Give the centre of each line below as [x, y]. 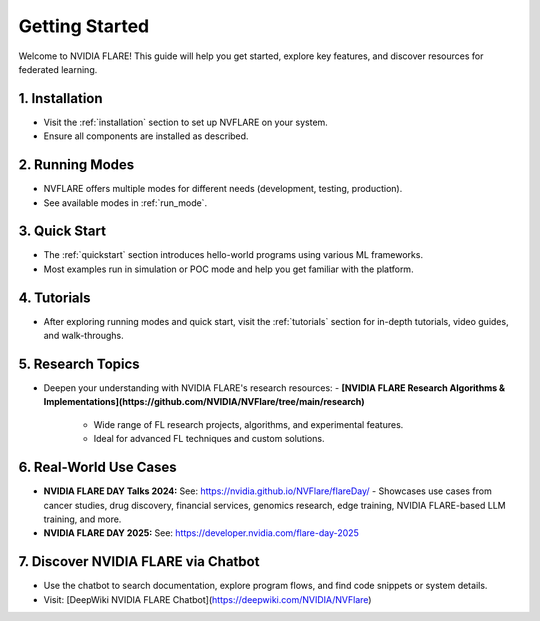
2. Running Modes [76, 165]
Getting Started [84, 26]
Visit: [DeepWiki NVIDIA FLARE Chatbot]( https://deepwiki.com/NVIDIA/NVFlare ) [207, 599]
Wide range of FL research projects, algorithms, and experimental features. [248, 424]
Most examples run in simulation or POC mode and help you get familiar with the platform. [228, 269]
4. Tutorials [54, 297]
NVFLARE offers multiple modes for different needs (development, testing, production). [223, 189]
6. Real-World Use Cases [97, 467]
